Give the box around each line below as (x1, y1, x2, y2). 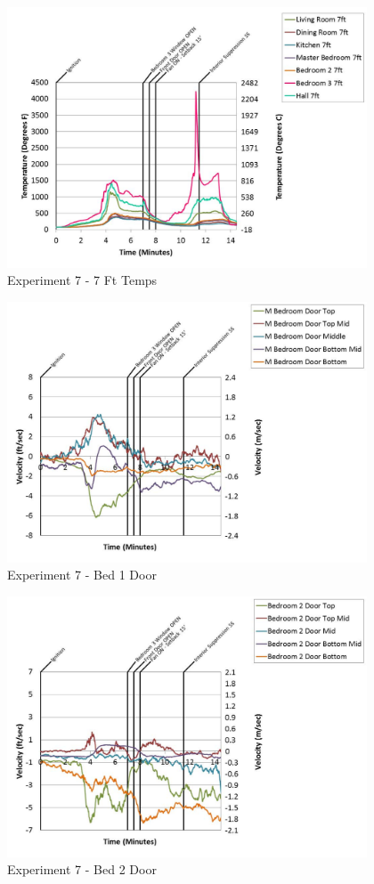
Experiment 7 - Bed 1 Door (7, 565, 157, 584)
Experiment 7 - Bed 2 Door (7, 860, 157, 879)
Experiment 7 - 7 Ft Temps (7, 271, 158, 289)
